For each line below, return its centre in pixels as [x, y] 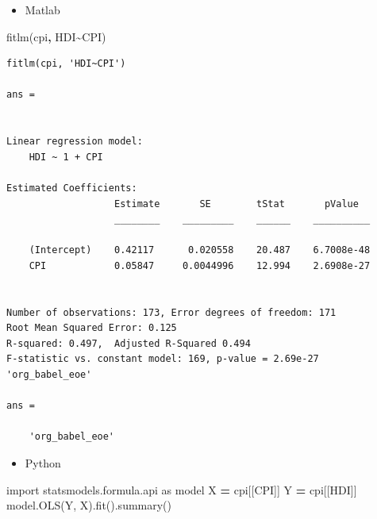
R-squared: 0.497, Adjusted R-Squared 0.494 [129, 343]
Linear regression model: [75, 142]
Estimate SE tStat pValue [237, 204]
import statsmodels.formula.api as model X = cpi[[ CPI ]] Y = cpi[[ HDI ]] [182, 489]
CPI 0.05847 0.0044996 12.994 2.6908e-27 [200, 265]
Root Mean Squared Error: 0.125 [92, 328]
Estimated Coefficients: [72, 188]
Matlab [42, 10]
